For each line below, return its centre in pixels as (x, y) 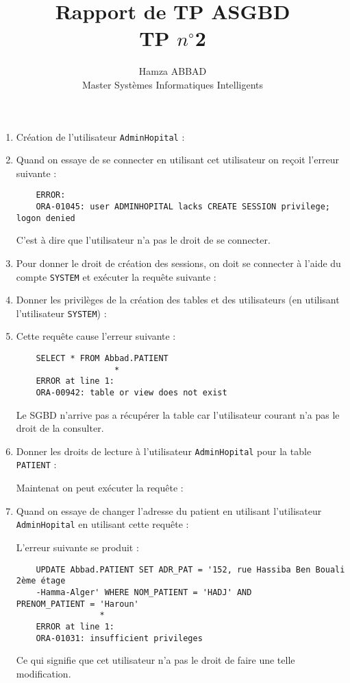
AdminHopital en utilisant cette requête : (102, 524)
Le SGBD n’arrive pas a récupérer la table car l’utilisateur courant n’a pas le (178, 414)
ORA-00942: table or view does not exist (132, 392)
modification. (43, 673)
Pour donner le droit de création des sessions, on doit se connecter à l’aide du (178, 263)
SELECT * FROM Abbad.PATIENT (102, 358)
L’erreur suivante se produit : (77, 547)
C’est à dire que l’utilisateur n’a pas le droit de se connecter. (143, 240)
